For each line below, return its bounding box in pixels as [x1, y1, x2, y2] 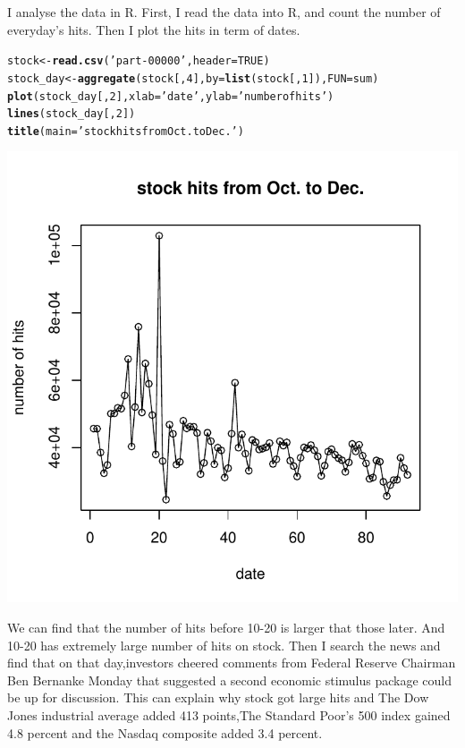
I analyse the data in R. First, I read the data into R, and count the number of [7, 3, 441, 21]
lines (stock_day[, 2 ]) [7, 107, 136, 121]
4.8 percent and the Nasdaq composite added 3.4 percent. [7, 723, 323, 742]
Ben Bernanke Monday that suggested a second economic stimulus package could [7, 670, 452, 689]
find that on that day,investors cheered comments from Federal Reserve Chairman [7, 653, 456, 672]
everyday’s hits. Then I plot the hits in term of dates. [7, 20, 300, 38]
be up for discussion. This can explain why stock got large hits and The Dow [7, 688, 429, 707]
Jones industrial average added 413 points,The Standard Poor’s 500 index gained [7, 706, 451, 725]
